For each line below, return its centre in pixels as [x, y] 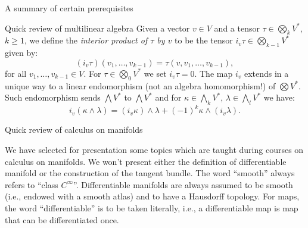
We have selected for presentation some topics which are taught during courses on [154, 150]
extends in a [266, 73]
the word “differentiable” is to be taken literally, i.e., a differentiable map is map [152, 208]
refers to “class [32, 184]
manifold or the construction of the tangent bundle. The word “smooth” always [150, 173]
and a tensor [237, 28]
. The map [214, 73]
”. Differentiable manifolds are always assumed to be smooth [183, 184]
